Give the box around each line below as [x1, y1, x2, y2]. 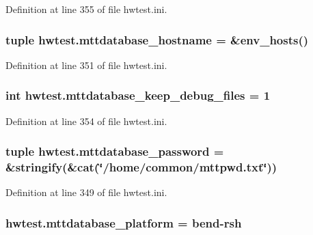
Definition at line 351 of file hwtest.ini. [5, 57, 167, 72]
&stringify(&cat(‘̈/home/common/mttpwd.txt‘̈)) [5, 158, 277, 176]
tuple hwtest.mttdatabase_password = [5, 143, 224, 160]
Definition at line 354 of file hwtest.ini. [5, 113, 167, 128]
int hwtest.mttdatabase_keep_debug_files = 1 [5, 87, 271, 104]
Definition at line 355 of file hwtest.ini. [5, 2, 167, 16]
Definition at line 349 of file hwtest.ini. [5, 185, 167, 199]
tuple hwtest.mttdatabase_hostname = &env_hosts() [5, 31, 309, 48]
